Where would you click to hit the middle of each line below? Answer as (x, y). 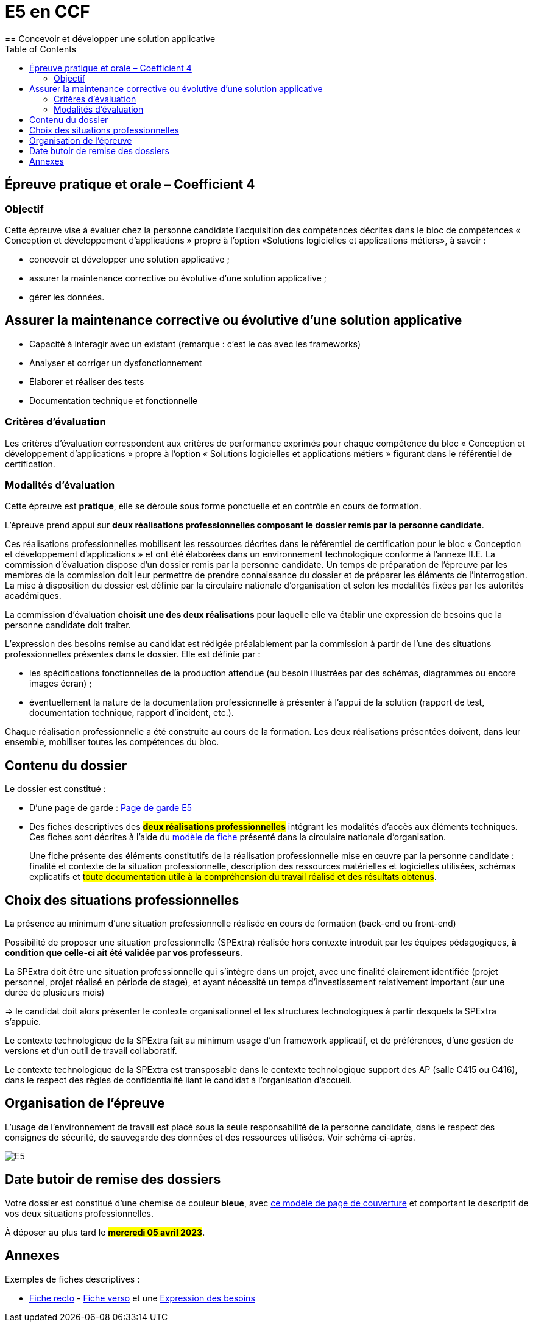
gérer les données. (67, 297)
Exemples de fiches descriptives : (72, 1279)
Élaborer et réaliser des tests (87, 381)
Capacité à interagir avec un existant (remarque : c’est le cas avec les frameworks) (195, 344)
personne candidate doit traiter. (68, 625)
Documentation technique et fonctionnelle (114, 400)
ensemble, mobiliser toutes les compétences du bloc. (112, 742)
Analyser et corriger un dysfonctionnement (116, 363)
